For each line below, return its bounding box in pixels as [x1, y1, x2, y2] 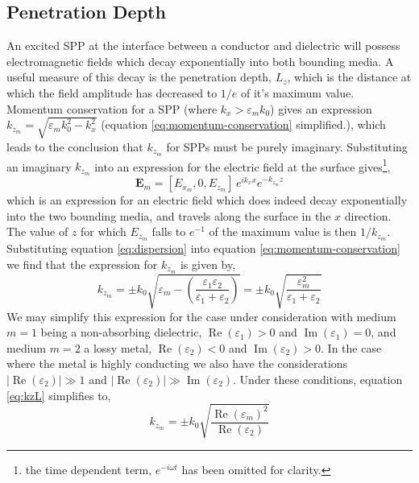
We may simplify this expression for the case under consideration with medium [6, 308, 396, 324]
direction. [344, 207, 392, 224]
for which [81, 223, 127, 240]
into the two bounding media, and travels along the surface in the [6, 207, 331, 224]
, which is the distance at [287, 68, 412, 85]
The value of [6, 223, 68, 240]
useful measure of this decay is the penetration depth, [6, 68, 272, 85]
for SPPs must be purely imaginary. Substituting [166, 138, 408, 155]
